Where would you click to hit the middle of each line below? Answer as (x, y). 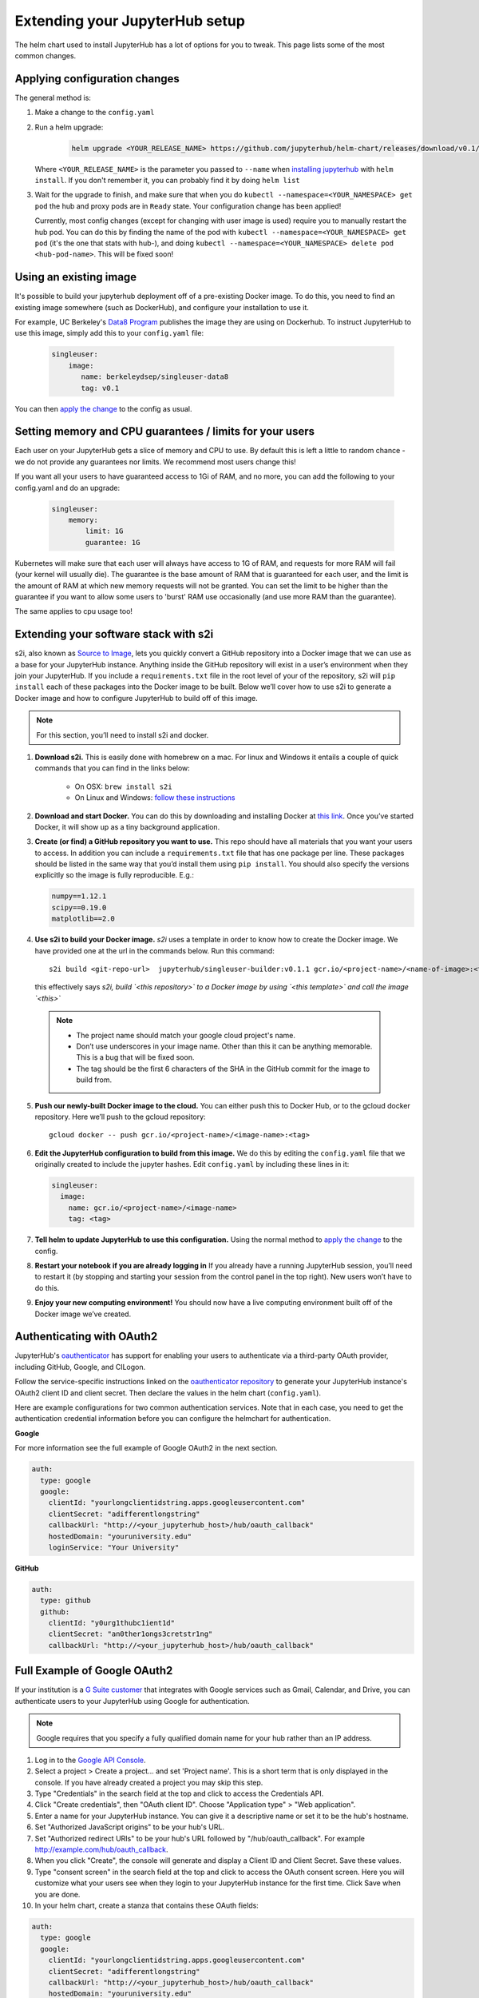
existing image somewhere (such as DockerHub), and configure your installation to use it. (162, 307)
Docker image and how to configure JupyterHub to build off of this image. (137, 698)
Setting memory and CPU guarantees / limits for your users (165, 432)
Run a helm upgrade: (69, 127)
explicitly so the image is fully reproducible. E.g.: (115, 875)
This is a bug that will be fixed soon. (135, 1057)
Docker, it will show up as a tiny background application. (127, 826)
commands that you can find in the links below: (113, 768)
